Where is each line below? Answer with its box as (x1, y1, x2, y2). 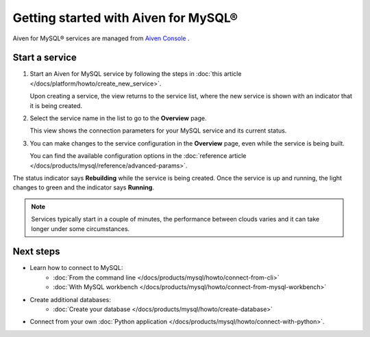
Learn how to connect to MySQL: (29, 264, 123, 272)
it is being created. (29, 101, 82, 109)
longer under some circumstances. (31, 224, 130, 232)
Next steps (12, 246, 60, 258)
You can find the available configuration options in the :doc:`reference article (29, 152, 247, 160)
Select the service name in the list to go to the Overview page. (29, 114, 207, 122)
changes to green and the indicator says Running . (12, 183, 154, 191)
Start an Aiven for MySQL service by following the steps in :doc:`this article (29, 70, 242, 78)
